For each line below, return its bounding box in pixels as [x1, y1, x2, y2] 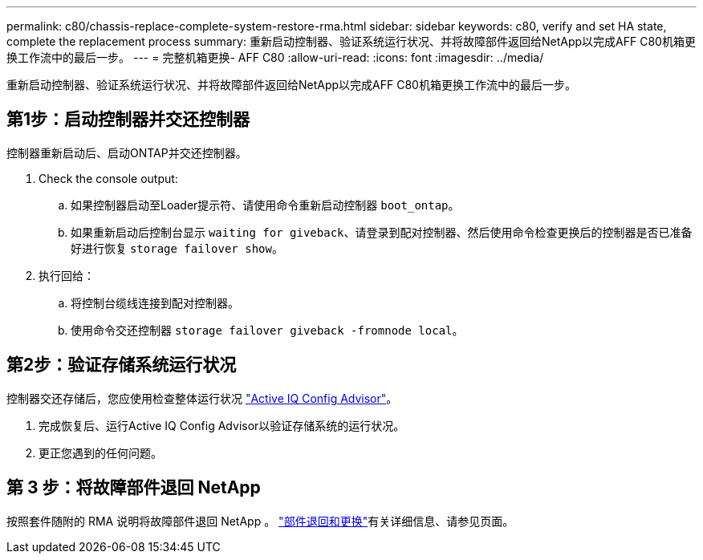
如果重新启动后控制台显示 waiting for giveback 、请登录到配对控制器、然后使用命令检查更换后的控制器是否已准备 [71, 225, 693, 239]
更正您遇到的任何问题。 [39, 445, 162, 460]
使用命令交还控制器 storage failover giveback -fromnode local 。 [71, 323, 464, 337]
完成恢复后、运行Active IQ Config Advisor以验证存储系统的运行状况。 [39, 418, 405, 432]
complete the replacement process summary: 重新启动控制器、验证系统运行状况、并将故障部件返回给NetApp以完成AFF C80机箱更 [6, 34, 696, 48]
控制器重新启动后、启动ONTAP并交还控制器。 [6, 145, 247, 160]
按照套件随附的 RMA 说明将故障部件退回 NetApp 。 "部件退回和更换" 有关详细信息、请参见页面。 [6, 513, 514, 528]
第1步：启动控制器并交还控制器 [6, 109, 250, 130]
